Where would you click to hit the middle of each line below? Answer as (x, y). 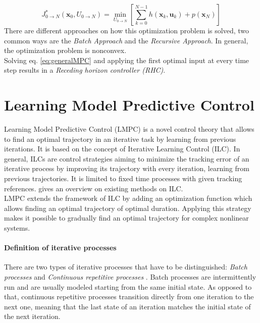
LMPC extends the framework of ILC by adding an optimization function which (128, 198)
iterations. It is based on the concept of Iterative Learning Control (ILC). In (122, 149)
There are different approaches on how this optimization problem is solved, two (127, 30)
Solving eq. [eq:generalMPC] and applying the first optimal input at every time (127, 60)
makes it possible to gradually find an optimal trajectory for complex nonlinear (126, 218)
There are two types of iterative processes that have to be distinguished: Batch (126, 267)
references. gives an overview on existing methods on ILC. (94, 188)
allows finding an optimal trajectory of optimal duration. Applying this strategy (128, 208)
